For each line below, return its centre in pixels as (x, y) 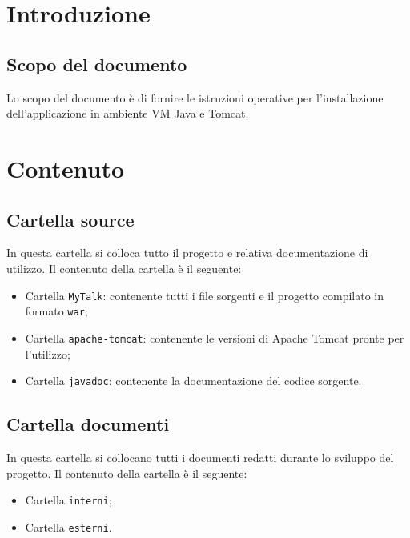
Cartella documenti (88, 424)
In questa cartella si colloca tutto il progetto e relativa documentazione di (187, 253)
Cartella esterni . (68, 526)
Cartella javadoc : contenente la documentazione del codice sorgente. (193, 381)
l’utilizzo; (48, 353)
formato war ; (56, 311)
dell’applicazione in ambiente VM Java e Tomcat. (128, 113)
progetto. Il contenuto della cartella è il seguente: (127, 473)
